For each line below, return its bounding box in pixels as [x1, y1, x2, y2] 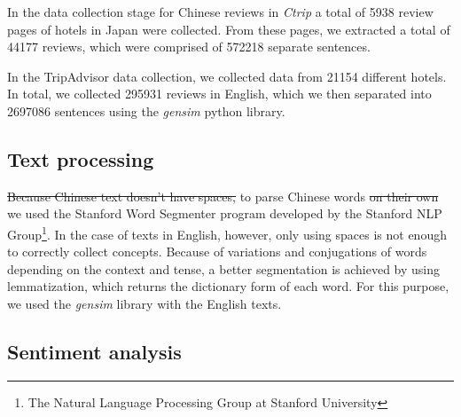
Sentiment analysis [7, 337, 182, 365]
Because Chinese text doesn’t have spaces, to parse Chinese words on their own [7, 186, 439, 205]
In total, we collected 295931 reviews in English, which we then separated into [7, 84, 432, 103]
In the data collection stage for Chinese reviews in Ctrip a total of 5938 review [7, 3, 434, 20]
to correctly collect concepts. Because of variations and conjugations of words [7, 242, 427, 261]
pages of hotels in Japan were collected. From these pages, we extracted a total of [7, 20, 450, 38]
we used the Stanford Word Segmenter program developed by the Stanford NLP [7, 204, 442, 223]
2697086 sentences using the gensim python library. [7, 101, 285, 120]
